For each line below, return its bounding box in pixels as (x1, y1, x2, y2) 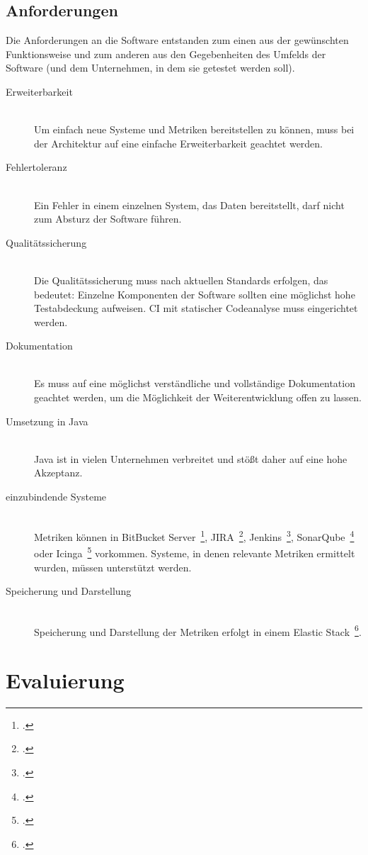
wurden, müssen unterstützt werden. (34, 559, 192, 574)
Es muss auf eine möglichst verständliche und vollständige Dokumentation (34, 376, 355, 391)
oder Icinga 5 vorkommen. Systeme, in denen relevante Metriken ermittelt (34, 544, 355, 561)
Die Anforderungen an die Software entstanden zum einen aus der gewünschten (6, 33, 349, 47)
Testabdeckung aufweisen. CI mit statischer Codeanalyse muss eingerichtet (34, 301, 358, 315)
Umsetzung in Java (6, 413, 88, 428)
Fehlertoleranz (6, 160, 67, 174)
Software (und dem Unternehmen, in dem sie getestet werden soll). (6, 60, 295, 75)
